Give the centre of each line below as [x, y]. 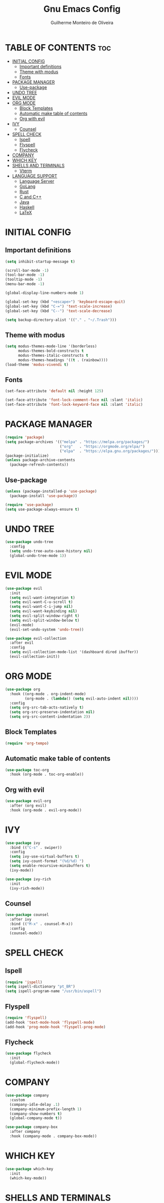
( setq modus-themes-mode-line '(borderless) [51, 346]
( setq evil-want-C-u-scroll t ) [41, 602]
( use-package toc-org [27, 770]
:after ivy [20, 919]
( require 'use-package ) [29, 505]
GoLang [27, 186]
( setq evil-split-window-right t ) [44, 616]
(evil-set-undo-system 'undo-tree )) [47, 629]
